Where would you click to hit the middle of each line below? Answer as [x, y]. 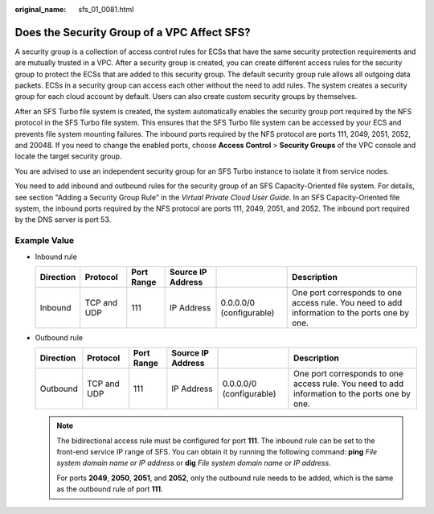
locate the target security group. [68, 156]
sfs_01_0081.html [106, 9]
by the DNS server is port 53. [63, 220]
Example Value [45, 241]
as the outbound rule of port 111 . [110, 489]
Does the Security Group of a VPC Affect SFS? [133, 32]
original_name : [41, 9]
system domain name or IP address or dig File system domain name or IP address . [194, 463]
